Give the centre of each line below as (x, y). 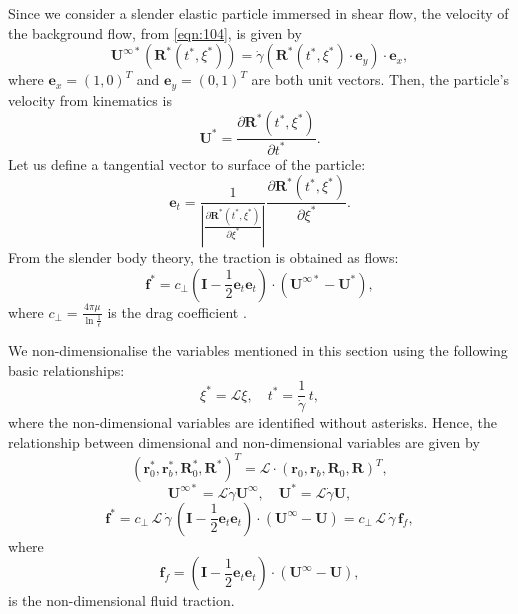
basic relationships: (66, 369)
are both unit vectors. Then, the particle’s (380, 79)
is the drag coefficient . (177, 311)
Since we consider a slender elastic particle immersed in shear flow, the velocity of (258, 13)
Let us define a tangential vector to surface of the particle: (187, 163)
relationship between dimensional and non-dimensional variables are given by (244, 442)
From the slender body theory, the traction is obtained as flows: (203, 257)
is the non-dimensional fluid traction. (121, 600)
